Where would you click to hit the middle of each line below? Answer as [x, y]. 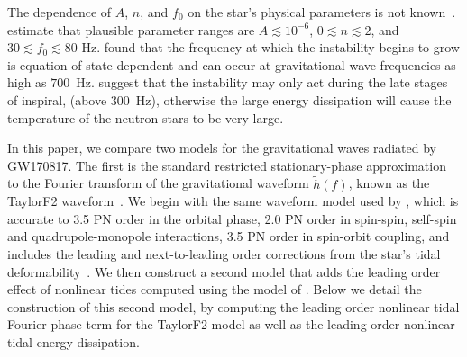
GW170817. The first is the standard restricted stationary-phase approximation [227, 165]
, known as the [389, 183]
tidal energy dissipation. [73, 341]
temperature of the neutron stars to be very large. [146, 117]
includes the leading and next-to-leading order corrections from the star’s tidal [224, 253]
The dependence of [60, 12]
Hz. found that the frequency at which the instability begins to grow [270, 47]
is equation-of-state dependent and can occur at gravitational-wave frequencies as [232, 64]
